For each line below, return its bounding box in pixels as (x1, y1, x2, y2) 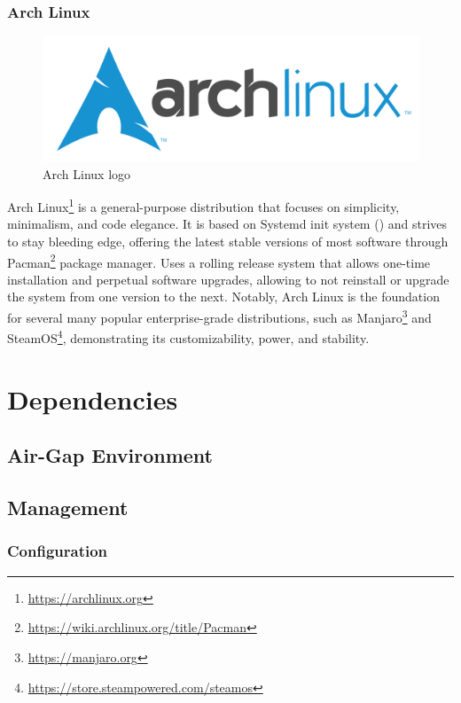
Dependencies (7, 380, 178, 417)
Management (7, 494, 129, 521)
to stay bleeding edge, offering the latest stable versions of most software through (7, 232, 449, 251)
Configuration (7, 540, 108, 562)
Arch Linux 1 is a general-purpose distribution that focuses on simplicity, (7, 195, 400, 215)
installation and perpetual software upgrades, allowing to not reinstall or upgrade (7, 269, 449, 288)
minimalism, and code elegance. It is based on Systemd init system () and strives (7, 215, 448, 233)
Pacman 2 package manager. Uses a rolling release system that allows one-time (7, 250, 431, 271)
